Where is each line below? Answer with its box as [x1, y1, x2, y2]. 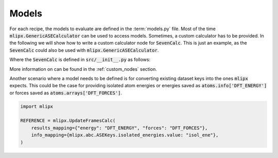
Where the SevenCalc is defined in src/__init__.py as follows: [9, 56, 151, 63]
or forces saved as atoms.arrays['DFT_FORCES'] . [9, 90, 122, 96]
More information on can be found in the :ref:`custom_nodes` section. [9, 66, 157, 72]
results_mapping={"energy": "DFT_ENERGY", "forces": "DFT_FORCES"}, [31, 125, 208, 131]
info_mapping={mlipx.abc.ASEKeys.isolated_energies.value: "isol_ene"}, [31, 132, 219, 138]
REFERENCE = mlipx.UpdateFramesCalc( [20, 118, 116, 124]
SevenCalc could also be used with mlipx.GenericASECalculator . [9, 47, 159, 53]
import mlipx [20, 103, 54, 109]
